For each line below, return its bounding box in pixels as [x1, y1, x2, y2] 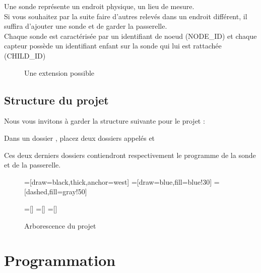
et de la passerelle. [4, 159, 61, 170]
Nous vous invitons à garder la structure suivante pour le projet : [4, 116, 205, 126]
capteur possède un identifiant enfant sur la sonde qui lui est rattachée [4, 40, 222, 51]
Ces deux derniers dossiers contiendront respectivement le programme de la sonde [4, 149, 256, 160]
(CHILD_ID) [4, 50, 46, 61]
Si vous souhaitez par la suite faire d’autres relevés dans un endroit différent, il [4, 11, 247, 21]
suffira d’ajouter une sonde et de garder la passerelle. [4, 21, 167, 31]
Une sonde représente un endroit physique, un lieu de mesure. [4, 1, 194, 11]
